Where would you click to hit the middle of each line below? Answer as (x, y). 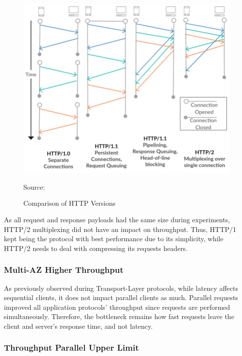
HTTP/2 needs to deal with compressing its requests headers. (96, 248)
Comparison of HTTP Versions (69, 203)
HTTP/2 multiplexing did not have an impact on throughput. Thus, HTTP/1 (120, 229)
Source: (34, 187)
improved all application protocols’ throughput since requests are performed (117, 307)
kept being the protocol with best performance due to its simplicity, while (114, 239)
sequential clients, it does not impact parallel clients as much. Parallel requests (121, 297)
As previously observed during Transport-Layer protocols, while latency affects (121, 288)
